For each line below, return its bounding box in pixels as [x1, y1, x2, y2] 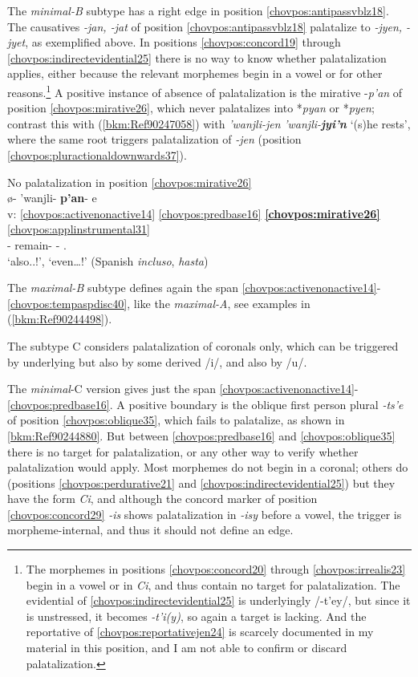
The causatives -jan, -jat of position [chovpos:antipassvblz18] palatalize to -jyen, [7, 18, 403, 34]
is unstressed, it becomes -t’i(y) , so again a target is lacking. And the [26, 607, 367, 624]
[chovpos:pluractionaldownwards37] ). [7, 147, 187, 163]
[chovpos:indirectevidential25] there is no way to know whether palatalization [7, 49, 387, 66]
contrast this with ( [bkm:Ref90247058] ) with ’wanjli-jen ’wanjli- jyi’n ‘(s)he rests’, [7, 115, 411, 132]
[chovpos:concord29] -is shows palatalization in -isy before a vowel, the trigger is [7, 505, 402, 522]
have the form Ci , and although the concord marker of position [7, 490, 318, 507]
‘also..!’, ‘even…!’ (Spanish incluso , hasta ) [7, 252, 209, 269]
